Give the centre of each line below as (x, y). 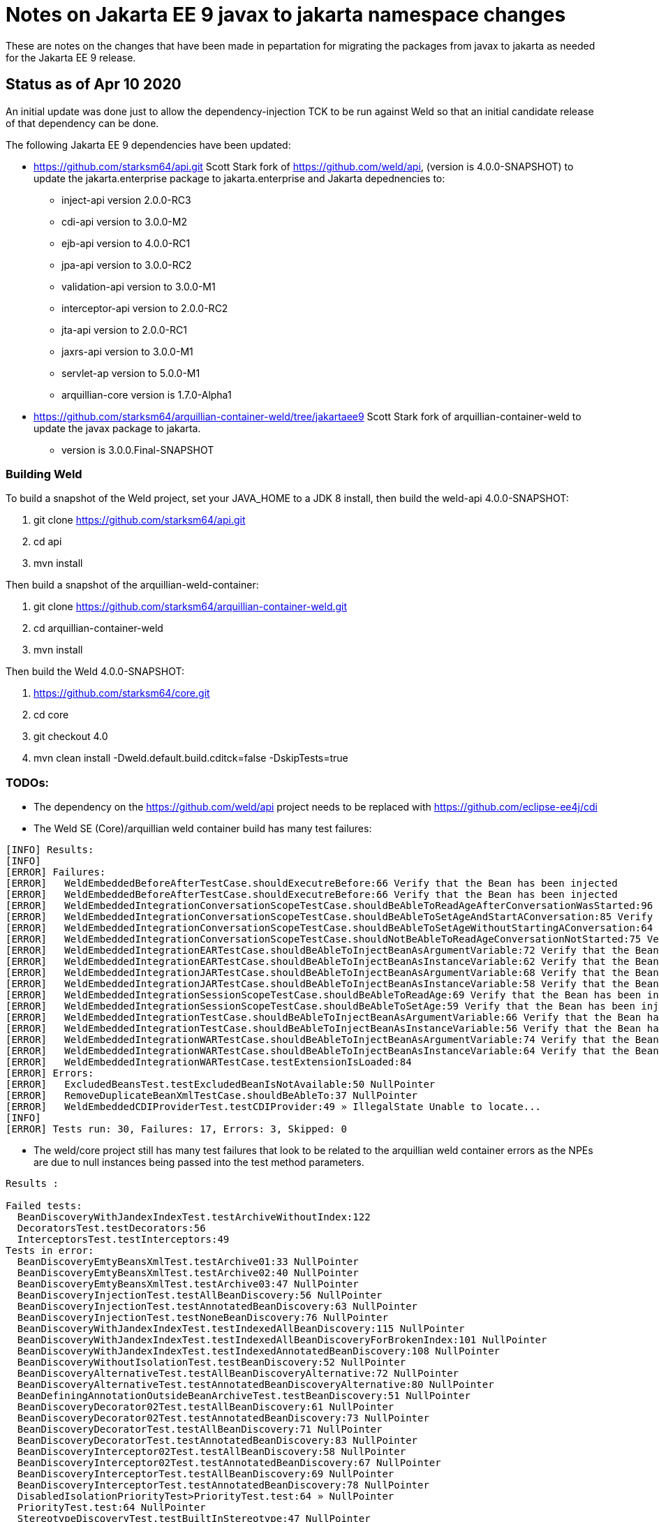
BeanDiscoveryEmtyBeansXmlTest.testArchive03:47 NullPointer (188, 1284)
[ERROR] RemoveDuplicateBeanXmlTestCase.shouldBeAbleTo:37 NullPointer (212, 1096)
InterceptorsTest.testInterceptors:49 (123, 1240)
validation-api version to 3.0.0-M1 (139, 286)
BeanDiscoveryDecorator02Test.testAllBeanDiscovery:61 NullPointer (206, 1407)
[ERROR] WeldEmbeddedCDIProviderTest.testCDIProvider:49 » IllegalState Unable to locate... (274, 1107)
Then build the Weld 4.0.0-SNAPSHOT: (95, 672)
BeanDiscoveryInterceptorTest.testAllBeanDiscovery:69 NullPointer (206, 1474)
